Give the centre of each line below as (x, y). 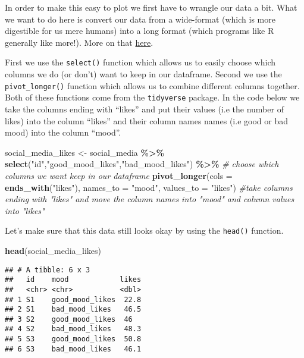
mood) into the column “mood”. (63, 132)
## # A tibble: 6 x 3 (48, 270)
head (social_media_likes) (53, 250)
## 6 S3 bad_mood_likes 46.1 (73, 349)
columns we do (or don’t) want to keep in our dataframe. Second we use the (143, 74)
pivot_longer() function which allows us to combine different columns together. (152, 85)
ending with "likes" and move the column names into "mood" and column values (150, 199)
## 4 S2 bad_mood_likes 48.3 (73, 329)
